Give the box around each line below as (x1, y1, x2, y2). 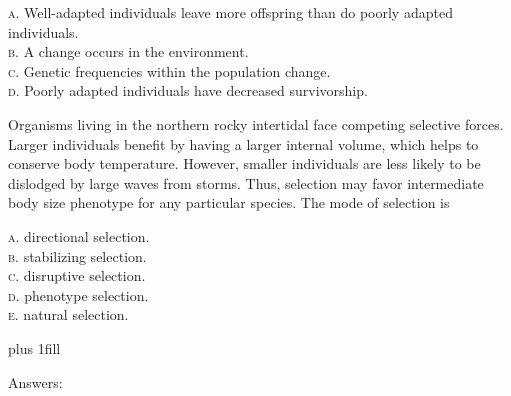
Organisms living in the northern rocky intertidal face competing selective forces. (8, 113, 504, 134)
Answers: (8, 371, 63, 392)
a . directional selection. (8, 225, 150, 246)
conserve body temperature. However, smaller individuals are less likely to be (8, 153, 481, 174)
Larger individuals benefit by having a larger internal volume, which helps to (8, 133, 479, 154)
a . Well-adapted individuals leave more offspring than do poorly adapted (8, 2, 453, 22)
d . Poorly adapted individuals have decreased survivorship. (8, 80, 368, 101)
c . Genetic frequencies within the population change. (8, 60, 331, 81)
